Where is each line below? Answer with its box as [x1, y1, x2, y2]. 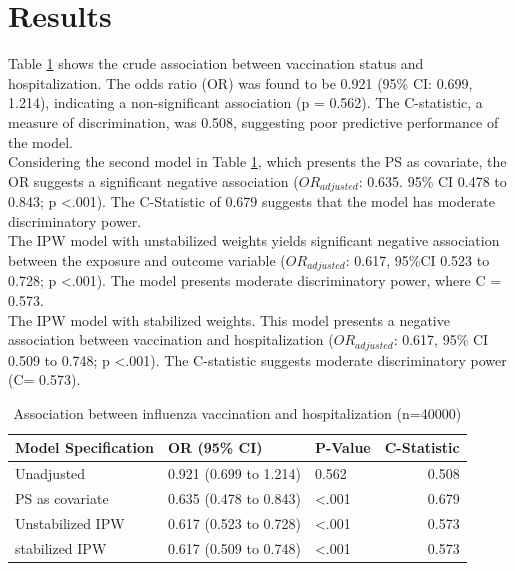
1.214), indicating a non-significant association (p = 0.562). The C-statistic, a [8, 92, 483, 113]
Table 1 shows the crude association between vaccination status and [8, 53, 424, 74]
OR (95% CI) [167, 437, 263, 458]
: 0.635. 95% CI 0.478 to [358, 170, 507, 191]
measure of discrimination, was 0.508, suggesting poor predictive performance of [8, 111, 499, 132]
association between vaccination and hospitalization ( [8, 329, 334, 350]
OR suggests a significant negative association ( [8, 170, 299, 191]
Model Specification [15, 437, 154, 458]
